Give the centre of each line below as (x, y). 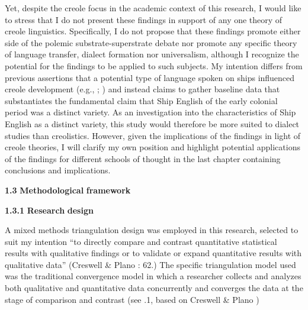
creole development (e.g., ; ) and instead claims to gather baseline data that (142, 89)
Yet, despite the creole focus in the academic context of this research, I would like (153, 8)
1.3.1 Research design (49, 210)
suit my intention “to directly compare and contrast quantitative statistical (141, 241)
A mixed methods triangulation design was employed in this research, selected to (152, 230)
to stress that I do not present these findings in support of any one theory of (144, 19)
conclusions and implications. (58, 170)
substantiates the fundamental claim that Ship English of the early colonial (141, 100)
